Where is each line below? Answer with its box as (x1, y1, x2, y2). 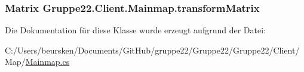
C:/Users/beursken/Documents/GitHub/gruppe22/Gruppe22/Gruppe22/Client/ (5, 43, 300, 56)
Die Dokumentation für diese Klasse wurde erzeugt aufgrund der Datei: (5, 24, 266, 36)
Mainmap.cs (25, 55, 70, 68)
